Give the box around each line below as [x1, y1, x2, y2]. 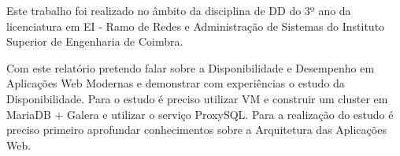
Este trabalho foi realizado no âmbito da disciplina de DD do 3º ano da [6, 2, 351, 18]
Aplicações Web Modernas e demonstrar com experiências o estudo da [6, 75, 345, 91]
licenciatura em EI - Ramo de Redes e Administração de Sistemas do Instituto [6, 17, 385, 34]
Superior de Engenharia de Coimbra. [6, 33, 183, 50]
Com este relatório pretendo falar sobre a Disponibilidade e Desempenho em [6, 59, 375, 76]
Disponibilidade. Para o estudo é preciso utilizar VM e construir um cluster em [6, 90, 388, 106]
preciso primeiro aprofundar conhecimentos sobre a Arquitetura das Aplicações [6, 121, 387, 138]
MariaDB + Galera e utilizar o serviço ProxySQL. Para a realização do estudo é [6, 106, 394, 122]
